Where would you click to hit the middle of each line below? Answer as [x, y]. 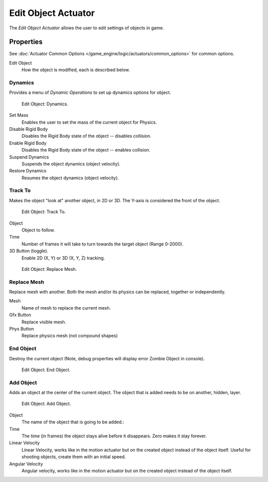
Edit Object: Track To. [44, 212]
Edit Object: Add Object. [46, 404]
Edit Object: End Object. [46, 370]
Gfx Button [20, 315]
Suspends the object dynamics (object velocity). [71, 163]
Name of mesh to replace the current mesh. [66, 308]
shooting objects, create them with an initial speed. [74, 457]
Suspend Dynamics [29, 157]
